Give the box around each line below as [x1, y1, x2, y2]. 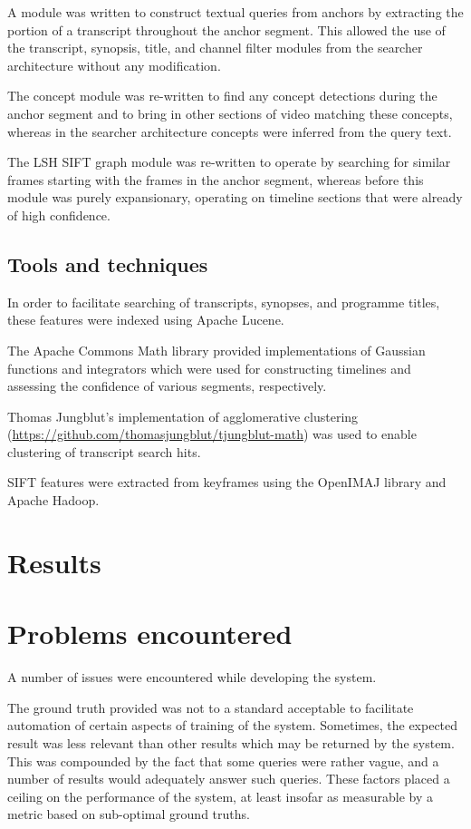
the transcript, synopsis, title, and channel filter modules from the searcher [7, 38, 423, 57]
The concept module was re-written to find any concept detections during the [7, 86, 437, 105]
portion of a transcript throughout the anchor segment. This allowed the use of [7, 20, 446, 39]
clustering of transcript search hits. [7, 442, 201, 461]
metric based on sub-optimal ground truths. [7, 805, 250, 824]
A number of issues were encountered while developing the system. [7, 668, 377, 687]
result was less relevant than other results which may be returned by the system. [7, 733, 455, 752]
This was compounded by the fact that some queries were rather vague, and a [7, 751, 439, 770]
